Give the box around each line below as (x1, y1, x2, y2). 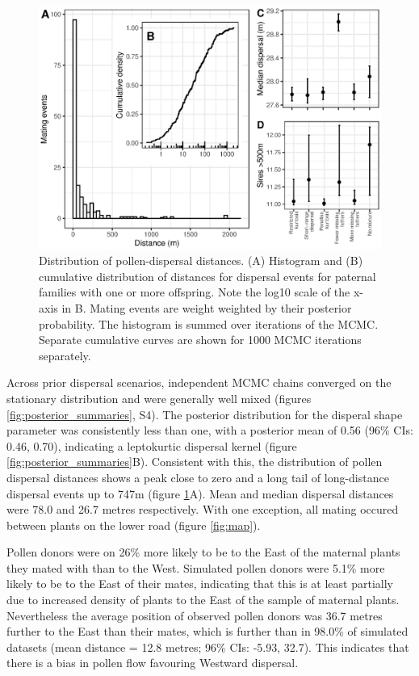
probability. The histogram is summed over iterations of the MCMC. (39, 315, 379, 332)
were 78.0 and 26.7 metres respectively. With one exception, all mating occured (6, 501, 399, 518)
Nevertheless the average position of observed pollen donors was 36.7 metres (6, 607, 383, 624)
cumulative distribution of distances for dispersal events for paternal (39, 267, 376, 284)
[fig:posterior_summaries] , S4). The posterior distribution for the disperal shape (6, 405, 403, 422)
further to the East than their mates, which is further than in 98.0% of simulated (6, 623, 409, 640)
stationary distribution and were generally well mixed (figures (6, 389, 312, 406)
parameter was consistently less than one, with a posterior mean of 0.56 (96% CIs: (6, 422, 413, 439)
